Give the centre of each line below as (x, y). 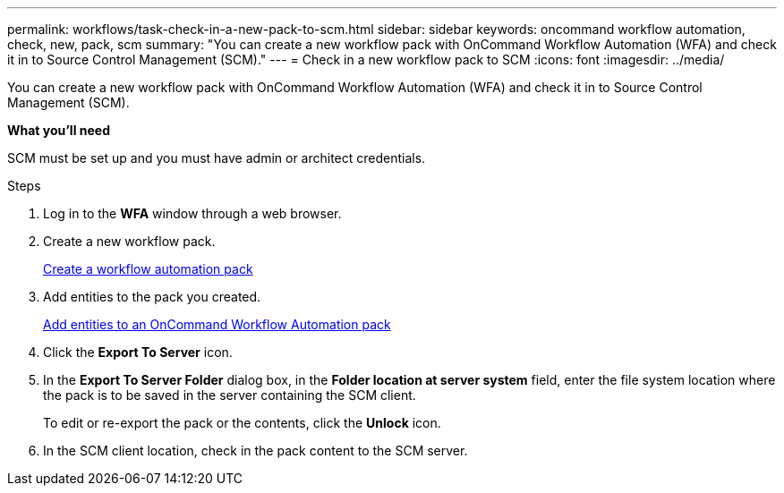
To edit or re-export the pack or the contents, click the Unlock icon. (242, 423)
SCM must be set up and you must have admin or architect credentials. (217, 158)
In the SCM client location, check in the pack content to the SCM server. (256, 450)
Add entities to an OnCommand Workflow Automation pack (217, 324)
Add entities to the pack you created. (152, 297)
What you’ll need (59, 130)
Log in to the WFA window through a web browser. (192, 213)
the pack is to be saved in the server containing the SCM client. (230, 395)
